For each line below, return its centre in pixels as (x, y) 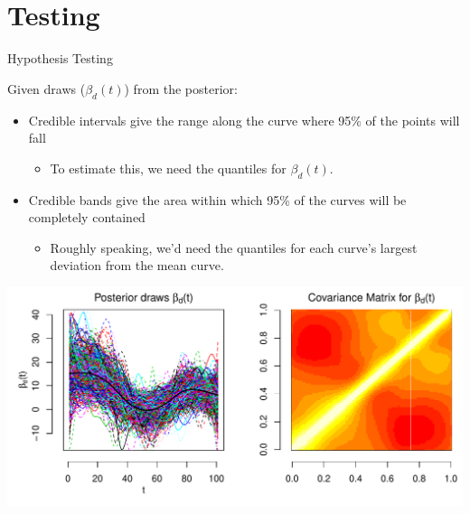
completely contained (87, 217)
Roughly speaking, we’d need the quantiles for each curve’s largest (234, 247)
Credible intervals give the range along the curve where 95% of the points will (244, 120)
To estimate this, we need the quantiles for (168, 168)
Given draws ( (47, 88)
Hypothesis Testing (60, 58)
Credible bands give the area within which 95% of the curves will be (217, 199)
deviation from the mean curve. (137, 265)
